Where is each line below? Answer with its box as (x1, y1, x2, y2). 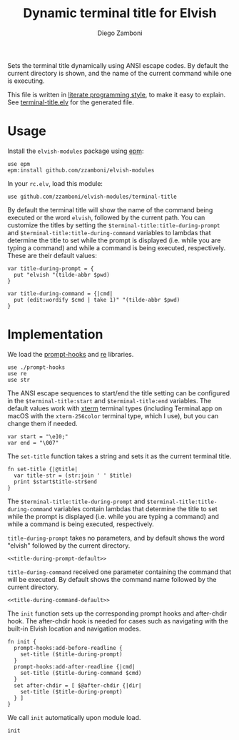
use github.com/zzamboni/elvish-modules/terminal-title (7, 193, 177, 200)
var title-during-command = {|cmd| (7, 290, 113, 297)
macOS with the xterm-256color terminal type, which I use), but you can (7, 411, 219, 420)
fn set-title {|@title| (7, 465, 78, 473)
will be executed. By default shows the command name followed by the (7, 575, 217, 583)
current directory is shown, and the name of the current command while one (7, 69, 232, 77)
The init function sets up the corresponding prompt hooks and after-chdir (7, 609, 227, 618)
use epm (7, 160, 31, 167)
